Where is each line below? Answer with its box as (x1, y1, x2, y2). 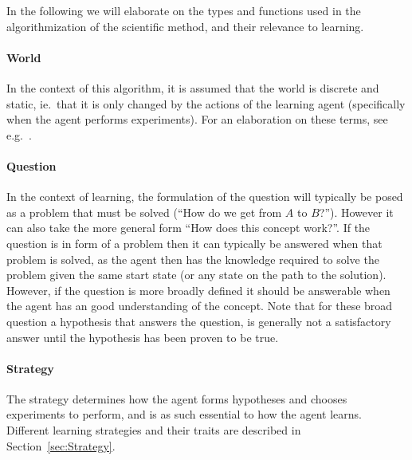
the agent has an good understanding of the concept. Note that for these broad (6, 297, 393, 314)
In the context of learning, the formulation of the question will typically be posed (6, 188, 403, 205)
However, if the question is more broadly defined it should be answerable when (6, 281, 390, 298)
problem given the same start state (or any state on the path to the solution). (6, 266, 386, 283)
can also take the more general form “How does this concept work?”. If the (6, 219, 371, 236)
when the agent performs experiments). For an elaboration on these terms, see (6, 111, 388, 128)
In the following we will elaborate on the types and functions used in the (6, 2, 361, 18)
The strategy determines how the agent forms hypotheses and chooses (6, 390, 347, 407)
